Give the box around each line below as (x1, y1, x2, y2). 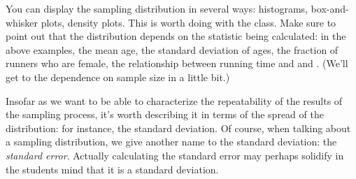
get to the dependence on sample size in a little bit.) (6, 69, 230, 84)
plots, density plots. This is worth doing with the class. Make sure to (41, 15, 336, 29)
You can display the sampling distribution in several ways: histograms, (6, 1, 308, 15)
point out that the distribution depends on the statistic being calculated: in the (6, 29, 346, 43)
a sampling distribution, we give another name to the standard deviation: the (6, 134, 337, 149)
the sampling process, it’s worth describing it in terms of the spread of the (6, 107, 324, 122)
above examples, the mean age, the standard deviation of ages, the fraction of (6, 42, 339, 57)
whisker (6, 15, 38, 29)
